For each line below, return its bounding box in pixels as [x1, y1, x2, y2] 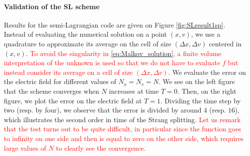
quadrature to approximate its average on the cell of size [4, 38, 172, 48]
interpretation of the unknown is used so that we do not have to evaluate [4, 57, 221, 68]
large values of [4, 142, 46, 153]
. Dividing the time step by [160, 95, 241, 105]
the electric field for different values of [4, 76, 117, 86]
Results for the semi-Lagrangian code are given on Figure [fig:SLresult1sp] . [4, 19, 225, 29]
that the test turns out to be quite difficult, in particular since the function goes [4, 124, 241, 134]
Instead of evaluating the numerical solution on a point [4, 29, 167, 39]
